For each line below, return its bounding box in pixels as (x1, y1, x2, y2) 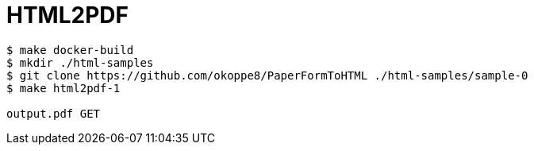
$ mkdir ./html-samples (6, 56, 154, 69)
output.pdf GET (6, 106, 101, 120)
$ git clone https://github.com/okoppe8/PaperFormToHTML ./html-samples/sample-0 (6, 68, 528, 82)
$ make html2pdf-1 (6, 81, 121, 95)
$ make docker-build (6, 43, 134, 56)
